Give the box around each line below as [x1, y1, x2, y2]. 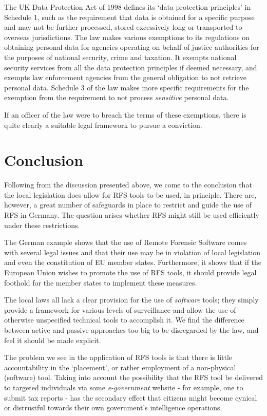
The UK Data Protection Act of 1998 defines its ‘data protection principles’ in [4, 2, 251, 12]
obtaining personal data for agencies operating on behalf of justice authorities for [4, 42, 259, 52]
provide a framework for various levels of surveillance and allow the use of [4, 304, 236, 315]
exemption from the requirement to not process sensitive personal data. [4, 92, 229, 103]
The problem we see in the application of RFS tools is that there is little [4, 352, 233, 363]
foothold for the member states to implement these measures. [4, 277, 197, 288]
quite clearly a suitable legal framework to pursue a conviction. [4, 119, 202, 130]
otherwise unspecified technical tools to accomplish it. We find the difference [4, 314, 244, 325]
